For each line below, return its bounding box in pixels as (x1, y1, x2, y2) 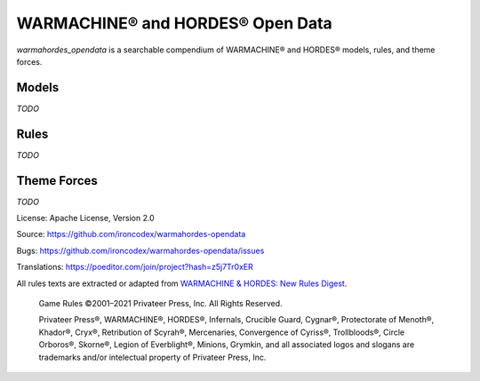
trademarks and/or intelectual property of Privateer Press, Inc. (38, 352, 267, 362)
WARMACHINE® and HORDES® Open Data (16, 13, 332, 33)
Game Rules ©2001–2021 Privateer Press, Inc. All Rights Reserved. (38, 298, 284, 308)
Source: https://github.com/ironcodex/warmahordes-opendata (16, 229, 246, 240)
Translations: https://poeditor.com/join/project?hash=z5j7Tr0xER (16, 262, 253, 273)
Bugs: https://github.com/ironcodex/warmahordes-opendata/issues (16, 245, 265, 256)
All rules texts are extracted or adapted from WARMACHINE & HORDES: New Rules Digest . (16, 278, 348, 289)
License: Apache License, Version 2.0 (16, 213, 155, 224)
